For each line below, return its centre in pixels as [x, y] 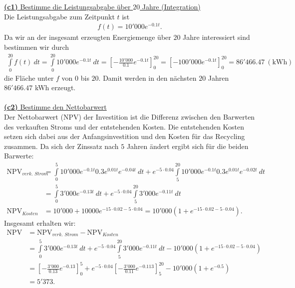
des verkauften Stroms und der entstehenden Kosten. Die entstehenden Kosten [124, 126]
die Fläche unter [29, 77]
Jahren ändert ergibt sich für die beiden [187, 146]
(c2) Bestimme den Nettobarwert [55, 107]
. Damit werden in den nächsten [147, 77]
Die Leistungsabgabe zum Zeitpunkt [59, 16]
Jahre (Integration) [171, 6]
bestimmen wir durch [37, 47]
